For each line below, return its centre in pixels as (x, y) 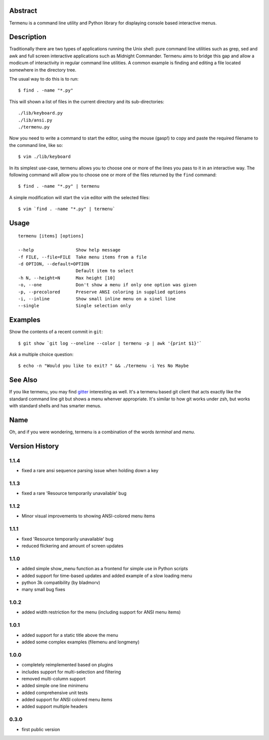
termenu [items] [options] (51, 236)
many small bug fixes (44, 590)
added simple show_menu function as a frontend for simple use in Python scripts (105, 569)
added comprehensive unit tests (55, 693)
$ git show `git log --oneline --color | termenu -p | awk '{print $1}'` (110, 343)
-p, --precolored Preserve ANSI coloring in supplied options (102, 292)
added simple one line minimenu (55, 686)
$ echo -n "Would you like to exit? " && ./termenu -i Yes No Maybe (103, 366)
